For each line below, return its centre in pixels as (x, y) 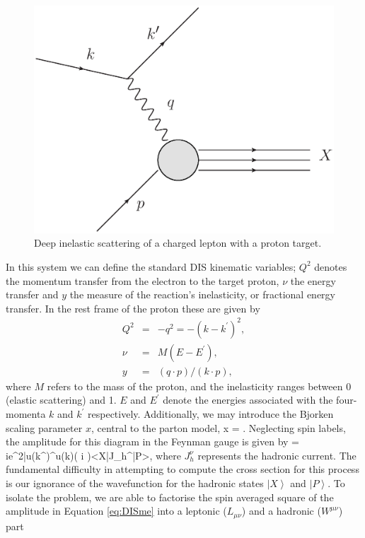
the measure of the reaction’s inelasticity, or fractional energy (202, 294)
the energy (313, 280)
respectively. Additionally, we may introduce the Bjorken (211, 414)
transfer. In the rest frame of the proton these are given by (133, 308)
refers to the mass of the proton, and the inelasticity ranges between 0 (199, 386)
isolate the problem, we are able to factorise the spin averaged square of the (170, 497)
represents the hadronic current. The (277, 455)
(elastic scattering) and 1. (61, 400)
